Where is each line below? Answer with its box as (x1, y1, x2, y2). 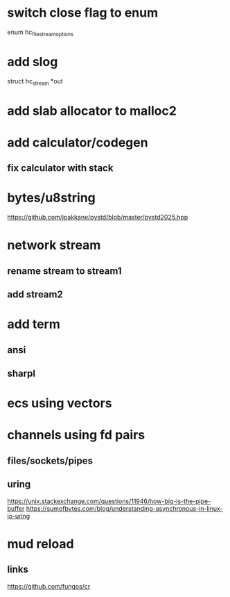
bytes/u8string (7, 190, 96, 206)
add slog (7, 54, 58, 69)
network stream (7, 238, 101, 253)
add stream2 (7, 288, 64, 300)
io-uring (7, 512, 30, 520)
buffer (7, 504, 25, 512)
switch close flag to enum (7, 5, 159, 21)
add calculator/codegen (7, 134, 148, 150)
